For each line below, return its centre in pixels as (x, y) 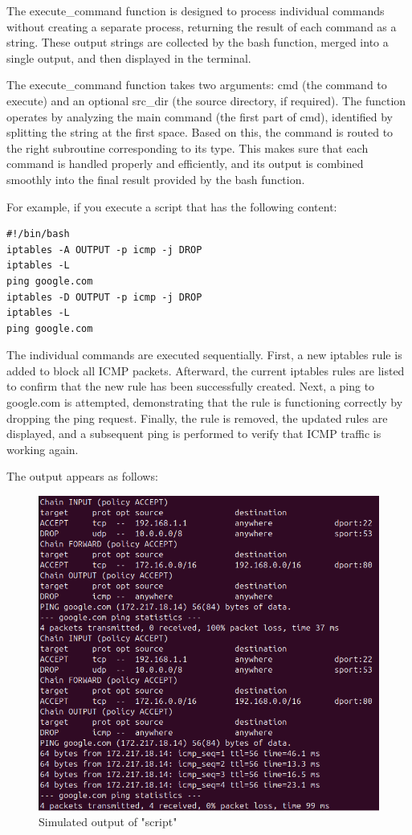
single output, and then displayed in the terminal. (129, 57)
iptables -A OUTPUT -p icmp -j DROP (104, 250)
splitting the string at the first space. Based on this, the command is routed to (200, 132)
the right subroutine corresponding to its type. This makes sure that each (188, 147)
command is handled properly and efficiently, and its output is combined (185, 164)
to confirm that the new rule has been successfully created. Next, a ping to (191, 386)
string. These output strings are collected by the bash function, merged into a (198, 42)
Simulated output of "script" (108, 822)
